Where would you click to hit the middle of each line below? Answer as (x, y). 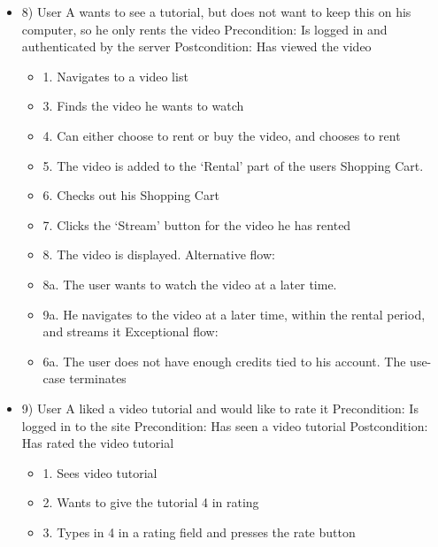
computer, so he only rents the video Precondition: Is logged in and (204, 29)
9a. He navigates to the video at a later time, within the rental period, (234, 314)
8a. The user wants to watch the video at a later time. (190, 284)
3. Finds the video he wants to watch (143, 106)
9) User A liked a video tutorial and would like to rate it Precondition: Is (220, 408)
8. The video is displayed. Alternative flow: (159, 254)
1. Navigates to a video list (115, 76)
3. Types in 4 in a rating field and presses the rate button (199, 532)
